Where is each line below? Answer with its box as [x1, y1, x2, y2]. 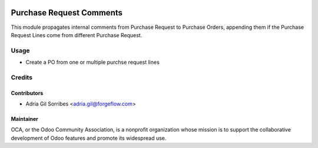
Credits [11, 73, 32, 81]
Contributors [11, 89, 44, 97]
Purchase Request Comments [11, 8, 123, 18]
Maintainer [11, 116, 38, 122]
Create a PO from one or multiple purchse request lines [25, 59, 160, 66]
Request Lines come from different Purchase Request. [11, 31, 143, 38]
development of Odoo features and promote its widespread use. [11, 134, 167, 142]
